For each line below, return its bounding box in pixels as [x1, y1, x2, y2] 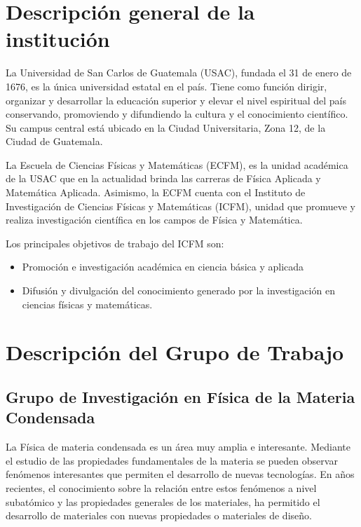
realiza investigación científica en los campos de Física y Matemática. [6, 212, 303, 227]
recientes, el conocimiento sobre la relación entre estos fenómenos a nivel [6, 480, 317, 495]
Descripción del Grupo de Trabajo [6, 338, 344, 367]
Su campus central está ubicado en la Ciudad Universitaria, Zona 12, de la [6, 120, 326, 135]
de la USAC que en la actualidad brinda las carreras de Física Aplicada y [6, 171, 321, 186]
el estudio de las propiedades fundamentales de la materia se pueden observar [6, 453, 338, 467]
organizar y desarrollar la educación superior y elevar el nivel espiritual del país [6, 93, 347, 107]
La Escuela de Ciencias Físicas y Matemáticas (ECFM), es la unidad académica [6, 157, 348, 172]
